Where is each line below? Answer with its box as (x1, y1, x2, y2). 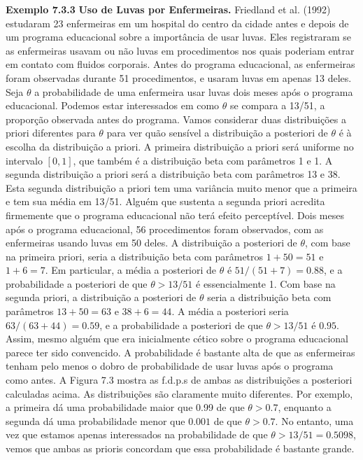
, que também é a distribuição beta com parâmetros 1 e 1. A (73, 153, 333, 167)
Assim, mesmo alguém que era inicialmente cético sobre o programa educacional (6, 331, 348, 346)
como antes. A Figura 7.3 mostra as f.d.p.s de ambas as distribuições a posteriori (6, 372, 353, 387)
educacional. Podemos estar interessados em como (6, 98, 220, 113)
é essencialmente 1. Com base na (196, 276, 336, 291)
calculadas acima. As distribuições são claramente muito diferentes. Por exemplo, (6, 386, 353, 400)
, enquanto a (278, 400, 332, 414)
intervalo (6, 153, 43, 167)
